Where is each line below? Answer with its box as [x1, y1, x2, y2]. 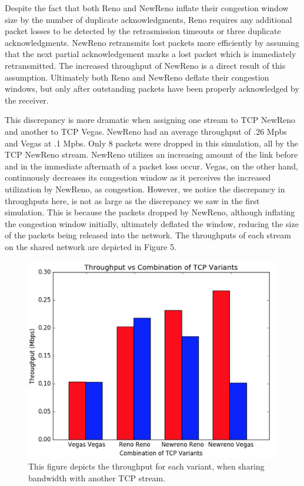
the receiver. [5, 94, 49, 106]
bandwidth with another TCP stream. [28, 471, 165, 484]
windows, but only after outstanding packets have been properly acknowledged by [5, 82, 299, 95]
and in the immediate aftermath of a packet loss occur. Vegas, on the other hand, [5, 159, 298, 172]
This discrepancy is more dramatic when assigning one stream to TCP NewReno [5, 114, 296, 126]
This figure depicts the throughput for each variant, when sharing [28, 460, 265, 472]
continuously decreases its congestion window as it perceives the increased [5, 171, 271, 184]
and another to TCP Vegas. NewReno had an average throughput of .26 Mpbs [5, 125, 287, 137]
